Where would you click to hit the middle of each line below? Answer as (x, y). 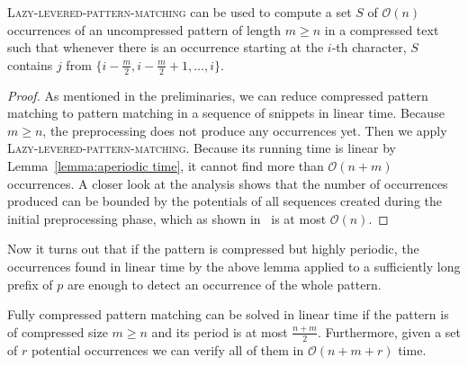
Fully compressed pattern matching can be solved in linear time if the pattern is (228, 314)
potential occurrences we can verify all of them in (167, 349)
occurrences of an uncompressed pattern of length (144, 29)
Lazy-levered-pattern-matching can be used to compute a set (180, 12)
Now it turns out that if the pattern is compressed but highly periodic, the (213, 249)
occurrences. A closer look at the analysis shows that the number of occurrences (228, 183)
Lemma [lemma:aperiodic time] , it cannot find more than (166, 165)
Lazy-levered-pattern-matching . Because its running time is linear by (202, 148)
